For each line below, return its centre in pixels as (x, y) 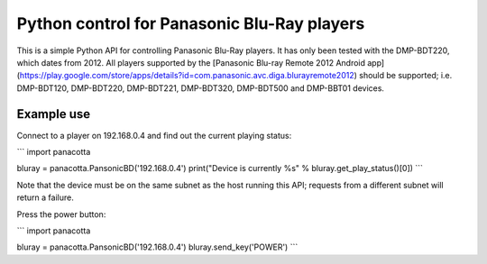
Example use (54, 114)
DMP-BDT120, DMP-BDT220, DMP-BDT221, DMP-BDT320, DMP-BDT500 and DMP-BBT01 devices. (201, 88)
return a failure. (45, 197)
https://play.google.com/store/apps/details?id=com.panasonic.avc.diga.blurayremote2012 (187, 76)
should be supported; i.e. (406, 76)
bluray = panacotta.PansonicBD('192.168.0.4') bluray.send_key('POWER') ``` (157, 247)
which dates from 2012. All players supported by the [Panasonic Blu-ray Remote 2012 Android (191, 62)
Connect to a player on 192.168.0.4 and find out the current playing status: (154, 135)
